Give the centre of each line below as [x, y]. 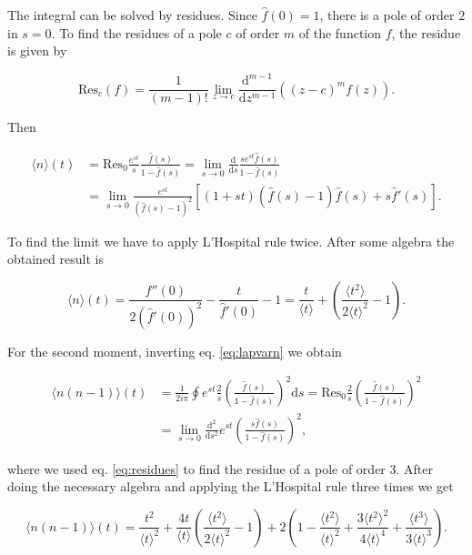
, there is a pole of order [387, 15]
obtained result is [55, 259]
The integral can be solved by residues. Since [132, 15]
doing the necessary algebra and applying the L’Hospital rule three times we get [231, 486]
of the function [340, 32]
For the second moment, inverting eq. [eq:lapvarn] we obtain [175, 351]
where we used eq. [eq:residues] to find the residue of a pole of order [196, 468]
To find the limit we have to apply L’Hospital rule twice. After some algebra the [231, 241]
